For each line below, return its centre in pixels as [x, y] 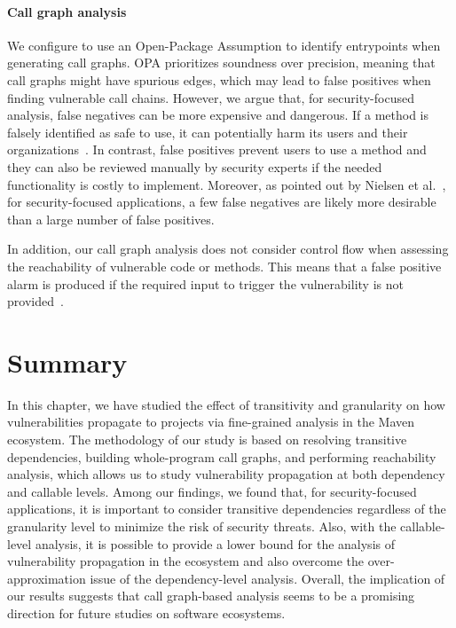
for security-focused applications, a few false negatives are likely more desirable [222, 202]
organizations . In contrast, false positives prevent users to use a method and [217, 149]
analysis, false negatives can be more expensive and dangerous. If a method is [218, 115]
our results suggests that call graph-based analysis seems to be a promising [211, 596]
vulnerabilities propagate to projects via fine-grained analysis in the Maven [211, 422]
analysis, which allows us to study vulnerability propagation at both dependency [226, 474]
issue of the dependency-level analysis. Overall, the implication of [267, 578]
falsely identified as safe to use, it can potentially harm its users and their [208, 132]
